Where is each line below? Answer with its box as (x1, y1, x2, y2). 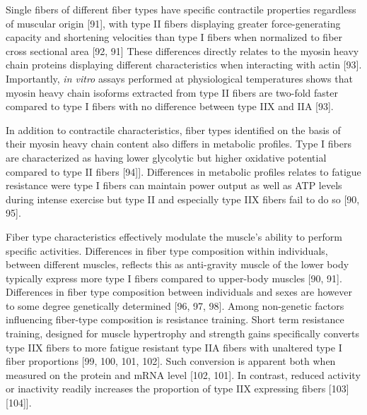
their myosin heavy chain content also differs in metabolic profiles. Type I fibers (6, 136, 351, 151)
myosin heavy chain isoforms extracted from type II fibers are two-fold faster (6, 85, 338, 100)
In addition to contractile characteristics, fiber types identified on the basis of (6, 122, 341, 137)
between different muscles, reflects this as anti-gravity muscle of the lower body (6, 257, 349, 272)
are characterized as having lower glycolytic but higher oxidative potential (6, 150, 327, 164)
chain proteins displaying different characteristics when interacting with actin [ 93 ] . (6, 57, 362, 72)
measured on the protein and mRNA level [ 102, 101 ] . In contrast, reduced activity (6, 367, 361, 382)
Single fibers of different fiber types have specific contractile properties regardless (6, 2, 356, 16)
